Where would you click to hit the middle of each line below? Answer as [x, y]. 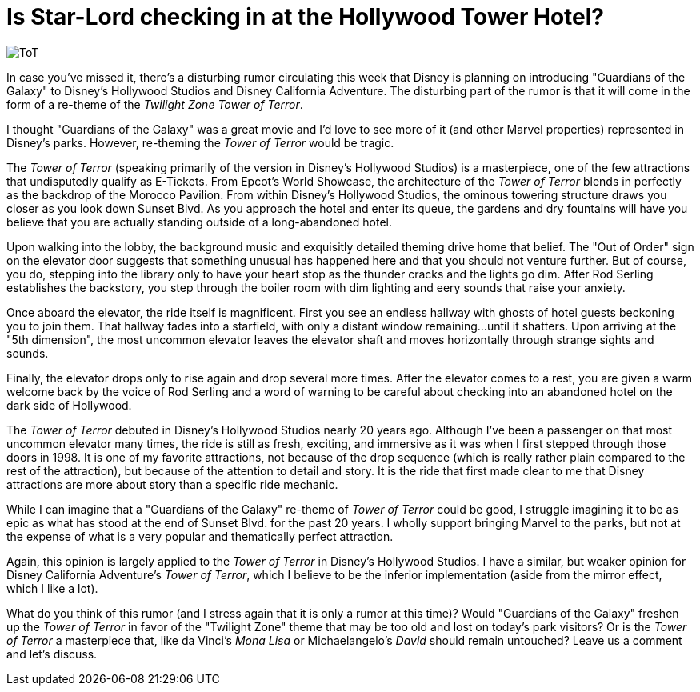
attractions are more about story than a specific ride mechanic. [172, 484]
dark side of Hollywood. [69, 405]
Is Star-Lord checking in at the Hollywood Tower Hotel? [306, 17]
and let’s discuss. [52, 654]
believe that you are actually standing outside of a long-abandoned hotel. [199, 222]
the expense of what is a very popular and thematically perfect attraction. [200, 536]
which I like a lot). [52, 588]
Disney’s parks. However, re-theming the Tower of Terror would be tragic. [200, 142]
